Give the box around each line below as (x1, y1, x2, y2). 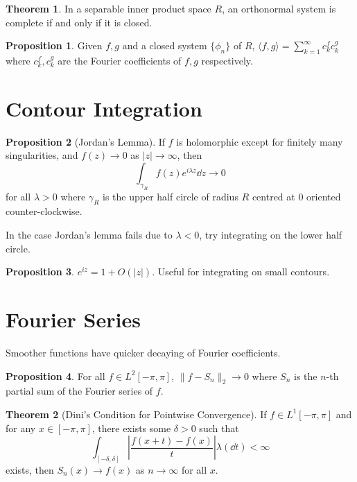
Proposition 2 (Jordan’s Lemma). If (6, 134, 166, 148)
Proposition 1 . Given (6, 38, 103, 53)
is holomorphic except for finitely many (176, 134, 343, 148)
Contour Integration (6, 94, 202, 122)
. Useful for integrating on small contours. (152, 264, 330, 279)
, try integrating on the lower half (199, 227, 342, 242)
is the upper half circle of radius (103, 189, 238, 203)
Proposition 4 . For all (6, 368, 105, 383)
